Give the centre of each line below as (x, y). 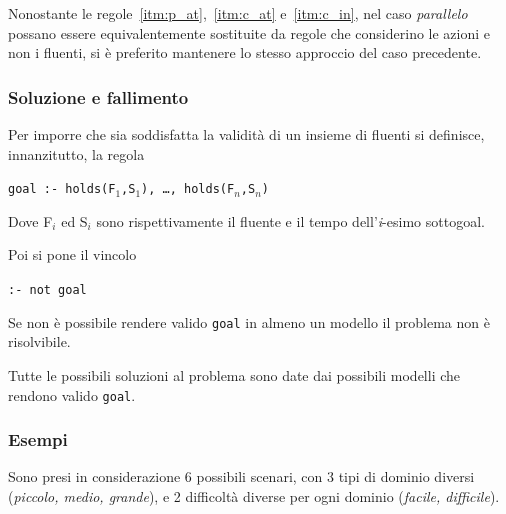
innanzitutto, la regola (76, 153)
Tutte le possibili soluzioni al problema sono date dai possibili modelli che (234, 374)
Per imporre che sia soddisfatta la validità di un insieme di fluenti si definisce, (246, 134)
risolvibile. (39, 341)
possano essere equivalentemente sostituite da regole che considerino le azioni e (249, 32)
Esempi (38, 439)
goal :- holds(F (62, 189)
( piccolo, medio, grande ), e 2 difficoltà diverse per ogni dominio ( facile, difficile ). (254, 496)
